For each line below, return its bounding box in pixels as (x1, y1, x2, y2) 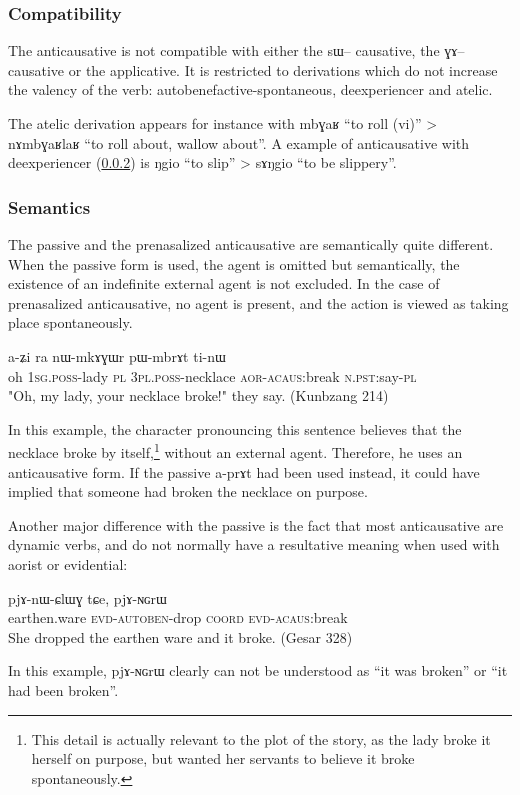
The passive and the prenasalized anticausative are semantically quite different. (8, 234, 494, 254)
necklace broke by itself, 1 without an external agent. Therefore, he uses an (8, 439, 463, 462)
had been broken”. (8, 679, 119, 700)
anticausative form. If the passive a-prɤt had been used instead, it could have (8, 461, 480, 482)
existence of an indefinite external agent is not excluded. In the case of (8, 273, 440, 294)
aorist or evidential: (8, 553, 128, 574)
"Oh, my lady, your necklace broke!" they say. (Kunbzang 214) (8, 385, 389, 406)
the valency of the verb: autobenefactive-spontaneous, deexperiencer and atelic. (8, 79, 493, 100)
